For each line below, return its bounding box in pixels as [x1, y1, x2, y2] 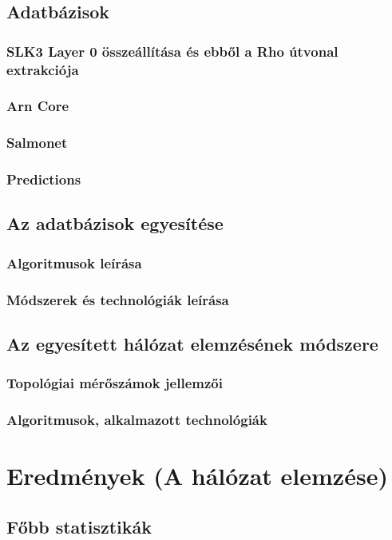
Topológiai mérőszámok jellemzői [6, 373, 223, 393]
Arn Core [6, 96, 69, 116]
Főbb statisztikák [6, 514, 152, 538]
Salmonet [6, 133, 68, 153]
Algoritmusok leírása [6, 252, 142, 272]
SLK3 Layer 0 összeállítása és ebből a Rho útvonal [6, 41, 339, 61]
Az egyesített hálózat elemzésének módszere [6, 331, 378, 355]
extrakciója [6, 59, 79, 79]
